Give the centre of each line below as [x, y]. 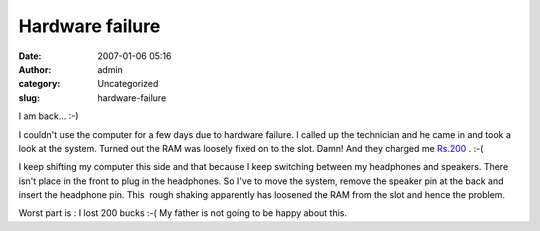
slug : [29, 97]
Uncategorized [128, 84]
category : [39, 84]
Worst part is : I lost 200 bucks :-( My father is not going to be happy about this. [183, 213]
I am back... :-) [48, 116]
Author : [35, 69]
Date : [30, 56]
